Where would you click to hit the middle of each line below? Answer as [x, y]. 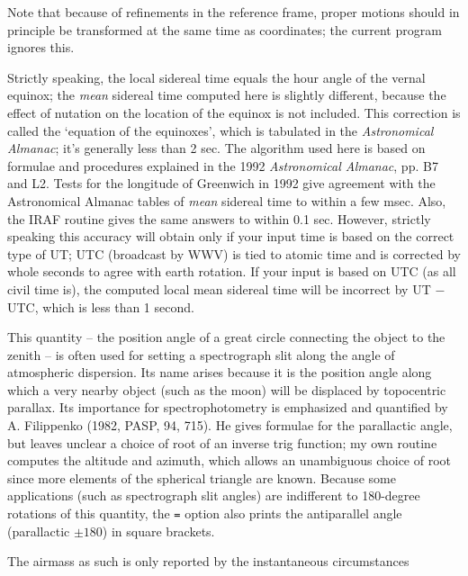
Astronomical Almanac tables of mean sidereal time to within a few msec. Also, [227, 200]
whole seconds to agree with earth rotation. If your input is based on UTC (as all [232, 271]
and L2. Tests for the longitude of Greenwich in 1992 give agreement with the [221, 183]
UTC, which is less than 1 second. [101, 306]
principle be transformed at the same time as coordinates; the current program [225, 29]
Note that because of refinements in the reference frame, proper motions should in [234, 12]
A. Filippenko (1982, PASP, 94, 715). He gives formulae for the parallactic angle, [230, 425]
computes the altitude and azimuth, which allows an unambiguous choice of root [229, 460]
